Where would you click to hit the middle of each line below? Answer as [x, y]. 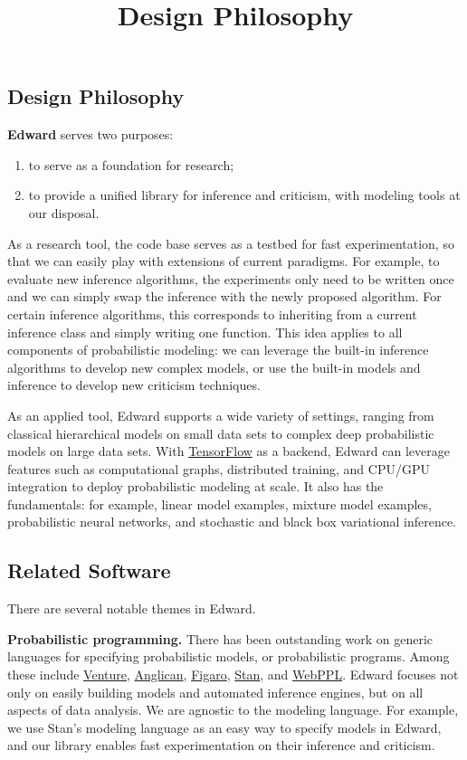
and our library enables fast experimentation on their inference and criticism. [221, 745]
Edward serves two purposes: [91, 134]
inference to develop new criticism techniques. [134, 385]
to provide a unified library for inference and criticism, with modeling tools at [244, 195]
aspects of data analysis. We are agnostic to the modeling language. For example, [233, 710]
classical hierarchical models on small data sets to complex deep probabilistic [221, 433]
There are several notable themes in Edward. [132, 608]
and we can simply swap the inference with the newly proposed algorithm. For [224, 296]
